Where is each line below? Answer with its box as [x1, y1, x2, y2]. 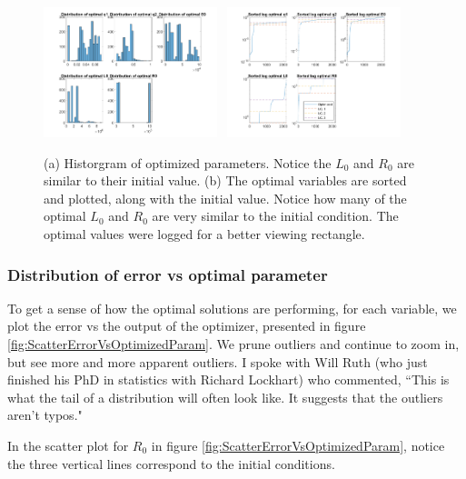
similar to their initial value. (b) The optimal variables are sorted [44, 171, 407, 190]
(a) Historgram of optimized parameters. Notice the [44, 153, 332, 172]
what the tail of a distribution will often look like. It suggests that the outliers [7, 387, 443, 406]
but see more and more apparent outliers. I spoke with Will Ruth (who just [7, 352, 428, 371]
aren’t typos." [7, 405, 83, 424]
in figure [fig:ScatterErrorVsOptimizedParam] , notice [151, 435, 445, 454]
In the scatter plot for [7, 435, 129, 454]
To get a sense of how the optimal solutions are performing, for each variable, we [7, 298, 457, 317]
